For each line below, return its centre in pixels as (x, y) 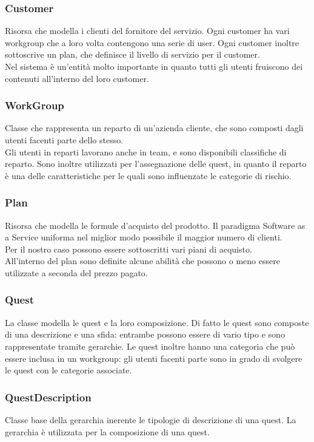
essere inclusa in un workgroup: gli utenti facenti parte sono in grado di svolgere (154, 358)
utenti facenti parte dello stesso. (64, 140)
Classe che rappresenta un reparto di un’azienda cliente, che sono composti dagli (154, 128)
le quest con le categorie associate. (68, 370)
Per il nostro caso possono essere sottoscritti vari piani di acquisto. (129, 249)
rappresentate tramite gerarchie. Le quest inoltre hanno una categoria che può (150, 346)
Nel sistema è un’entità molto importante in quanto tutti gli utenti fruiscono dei (154, 66)
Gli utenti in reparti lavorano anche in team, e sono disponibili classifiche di (146, 151)
